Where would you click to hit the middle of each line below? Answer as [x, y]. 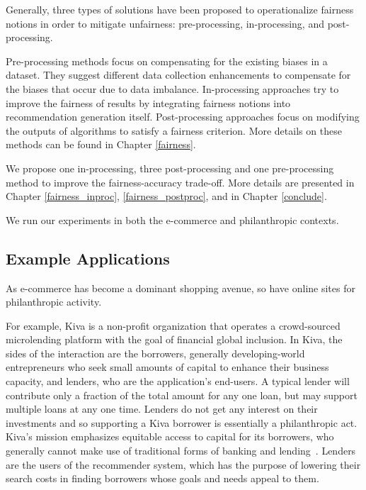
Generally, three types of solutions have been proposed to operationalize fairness [180, 9]
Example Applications [88, 258]
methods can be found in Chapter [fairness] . [101, 144]
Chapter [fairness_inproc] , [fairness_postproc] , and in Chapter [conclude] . [166, 196]
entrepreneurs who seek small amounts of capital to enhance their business [167, 367]
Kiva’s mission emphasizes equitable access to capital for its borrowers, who [170, 436]
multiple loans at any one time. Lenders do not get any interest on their [162, 409]
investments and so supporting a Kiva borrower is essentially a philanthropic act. [182, 422]
